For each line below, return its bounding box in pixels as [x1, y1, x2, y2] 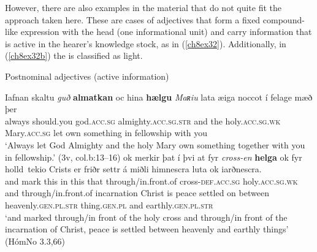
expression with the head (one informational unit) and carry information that [20, 25, 312, 38]
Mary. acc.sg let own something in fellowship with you [5, 126, 208, 139]
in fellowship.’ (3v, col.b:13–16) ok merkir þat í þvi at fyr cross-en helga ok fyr [5, 150, 302, 163]
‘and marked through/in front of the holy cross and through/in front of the [5, 210, 288, 223]
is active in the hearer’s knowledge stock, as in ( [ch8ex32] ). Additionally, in [5, 37, 286, 50]
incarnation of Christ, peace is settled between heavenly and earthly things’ [5, 223, 289, 235]
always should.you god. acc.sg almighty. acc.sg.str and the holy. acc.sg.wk [5, 114, 281, 127]
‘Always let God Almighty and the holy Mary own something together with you [5, 138, 305, 151]
